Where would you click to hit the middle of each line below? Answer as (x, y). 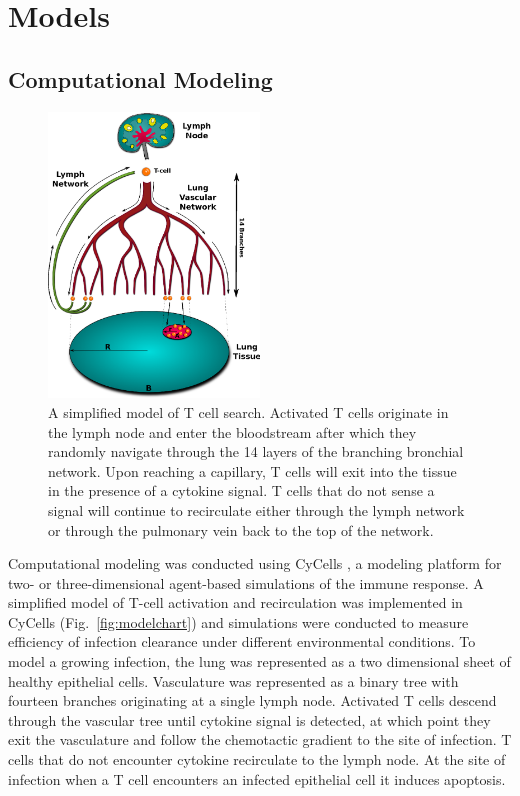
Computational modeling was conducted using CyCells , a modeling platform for (255, 563)
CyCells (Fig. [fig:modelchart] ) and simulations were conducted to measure (238, 621)
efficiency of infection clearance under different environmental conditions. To (242, 641)
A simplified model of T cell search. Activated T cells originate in (248, 411)
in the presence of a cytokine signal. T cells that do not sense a (241, 490)
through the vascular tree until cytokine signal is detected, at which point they (249, 719)
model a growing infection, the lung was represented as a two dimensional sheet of (259, 661)
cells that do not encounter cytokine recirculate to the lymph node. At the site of (257, 759)
